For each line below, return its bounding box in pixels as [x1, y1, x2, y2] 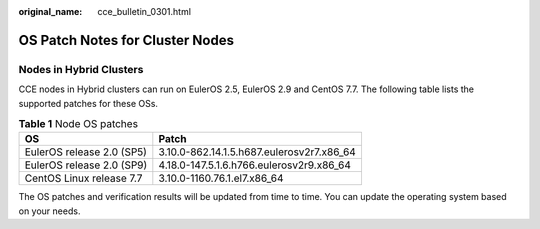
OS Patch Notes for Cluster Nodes [18, 31, 235, 49]
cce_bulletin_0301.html [97, 6, 192, 17]
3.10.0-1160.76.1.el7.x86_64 [158, 171, 284, 185]
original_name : [18, 6, 83, 17]
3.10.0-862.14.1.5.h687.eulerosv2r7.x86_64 [158, 145, 357, 159]
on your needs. [18, 205, 81, 217]
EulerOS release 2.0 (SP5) [24, 145, 147, 159]
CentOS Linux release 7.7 [24, 171, 143, 185]
